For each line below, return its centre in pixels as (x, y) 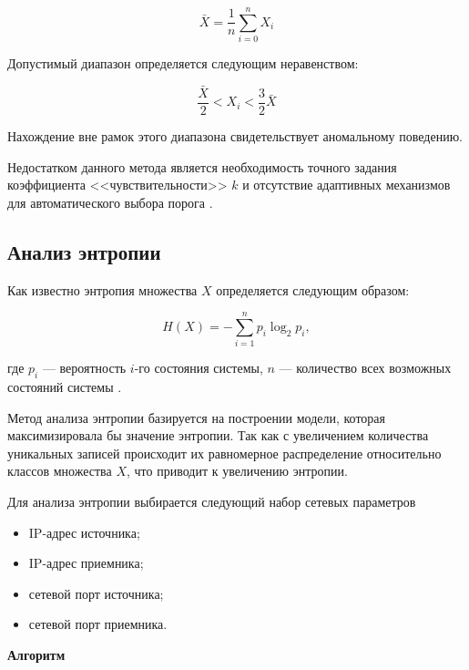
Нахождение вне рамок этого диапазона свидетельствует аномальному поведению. (235, 136)
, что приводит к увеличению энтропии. (237, 471)
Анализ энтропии (84, 251)
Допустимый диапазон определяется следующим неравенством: (183, 63)
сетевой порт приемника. (98, 624)
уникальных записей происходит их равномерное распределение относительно (224, 453)
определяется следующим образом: (313, 289)
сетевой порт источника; (96, 593)
